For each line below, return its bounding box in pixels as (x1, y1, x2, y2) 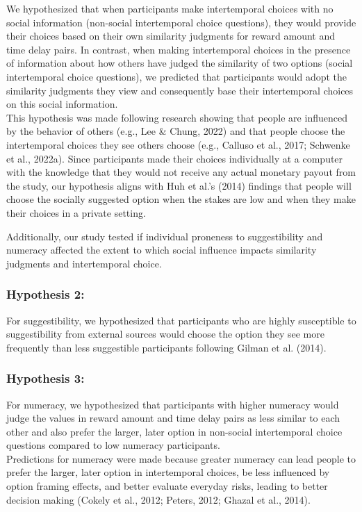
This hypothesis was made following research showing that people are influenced (6, 110, 347, 124)
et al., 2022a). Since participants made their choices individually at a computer (6, 151, 343, 165)
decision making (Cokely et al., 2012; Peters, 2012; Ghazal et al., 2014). (6, 492, 311, 506)
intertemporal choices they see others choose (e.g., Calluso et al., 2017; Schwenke (6, 137, 350, 151)
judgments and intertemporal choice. (6, 256, 162, 270)
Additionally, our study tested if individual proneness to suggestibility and (6, 229, 323, 243)
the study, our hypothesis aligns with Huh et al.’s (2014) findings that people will (6, 178, 352, 192)
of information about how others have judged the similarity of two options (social (6, 56, 353, 70)
